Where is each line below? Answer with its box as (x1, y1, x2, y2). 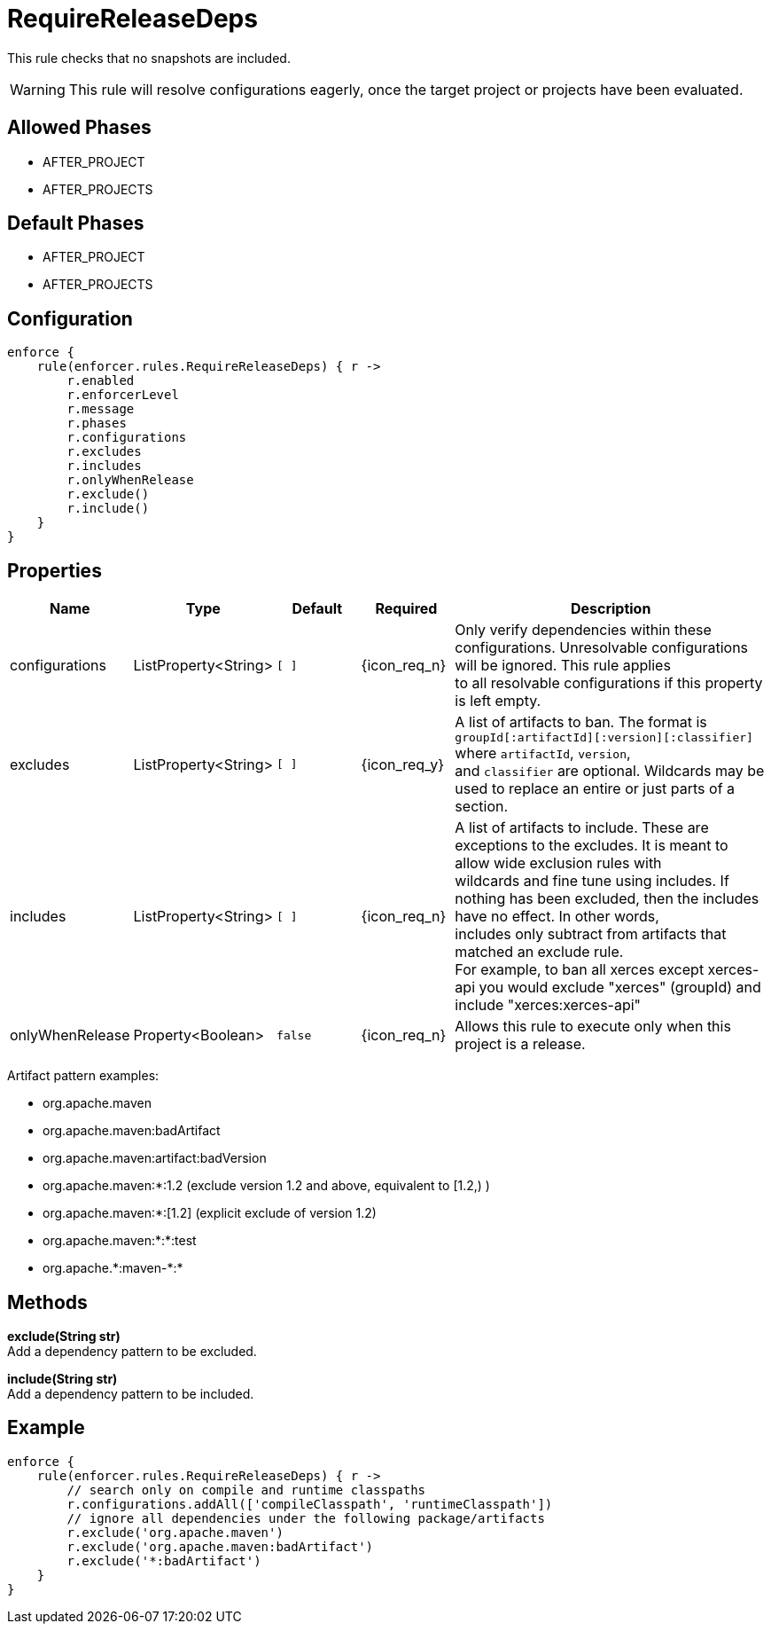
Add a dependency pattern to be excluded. (7, 1343, 257, 1359)
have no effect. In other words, (455, 907, 659, 926)
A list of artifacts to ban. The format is (455, 713, 707, 732)
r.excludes (66, 444, 142, 459)
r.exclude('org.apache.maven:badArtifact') (66, 1539, 374, 1554)
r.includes (66, 459, 142, 474)
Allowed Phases (7, 116, 152, 139)
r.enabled (66, 373, 135, 388)
